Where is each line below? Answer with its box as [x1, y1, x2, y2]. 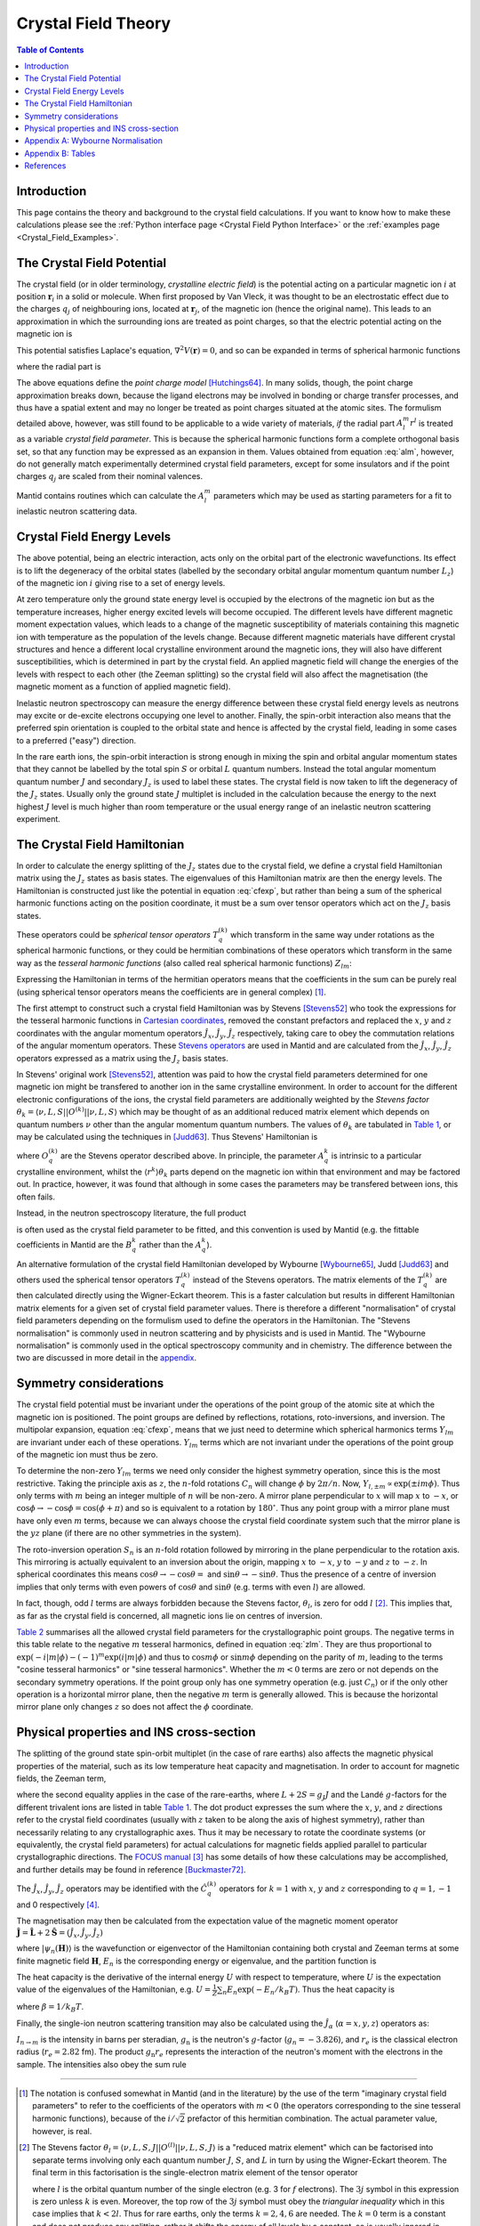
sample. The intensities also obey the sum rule [16, 2059, 187, 2069]
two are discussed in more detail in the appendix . [16, 1353, 197, 1363]
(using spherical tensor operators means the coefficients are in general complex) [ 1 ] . [16, 987, 326, 997]
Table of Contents [16, 45, 84, 55]
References [24, 160, 67, 171]
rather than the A [139, 1239, 202, 1250]
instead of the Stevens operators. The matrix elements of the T [192, 1274, 424, 1285]
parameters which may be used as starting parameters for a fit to [213, 490, 452, 500]
